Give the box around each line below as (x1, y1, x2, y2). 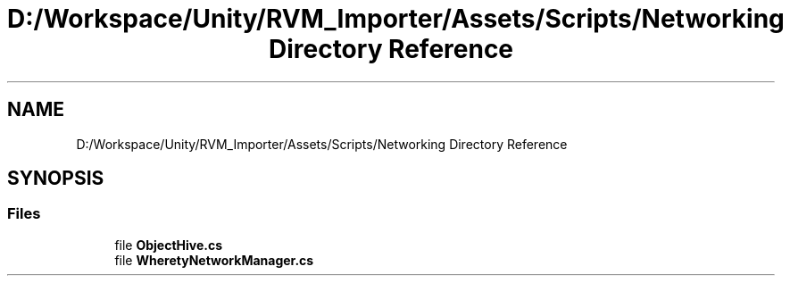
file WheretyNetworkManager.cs (114, 252, 314, 268)
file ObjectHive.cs (114, 237, 223, 253)
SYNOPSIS (7, 167, 104, 190)
